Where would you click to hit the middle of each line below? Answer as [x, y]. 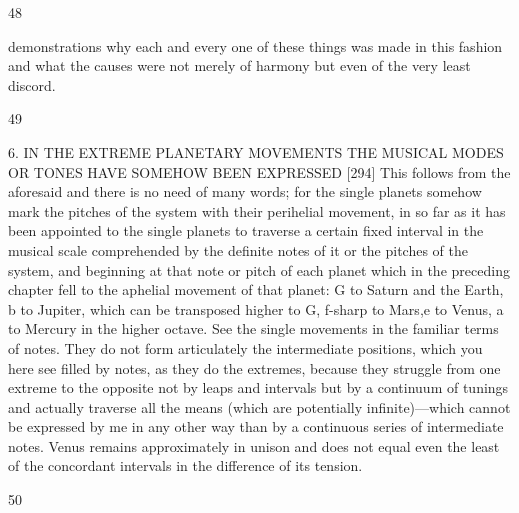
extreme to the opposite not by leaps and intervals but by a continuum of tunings [258, 387]
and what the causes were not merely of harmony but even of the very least [239, 65]
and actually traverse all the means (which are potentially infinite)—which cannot [259, 406]
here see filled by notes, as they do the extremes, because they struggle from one [254, 367]
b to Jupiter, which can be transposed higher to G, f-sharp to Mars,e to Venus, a [256, 308]
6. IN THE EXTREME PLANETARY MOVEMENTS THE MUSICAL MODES [256, 151]
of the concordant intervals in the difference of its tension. [185, 465]
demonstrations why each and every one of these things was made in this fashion [255, 45]
